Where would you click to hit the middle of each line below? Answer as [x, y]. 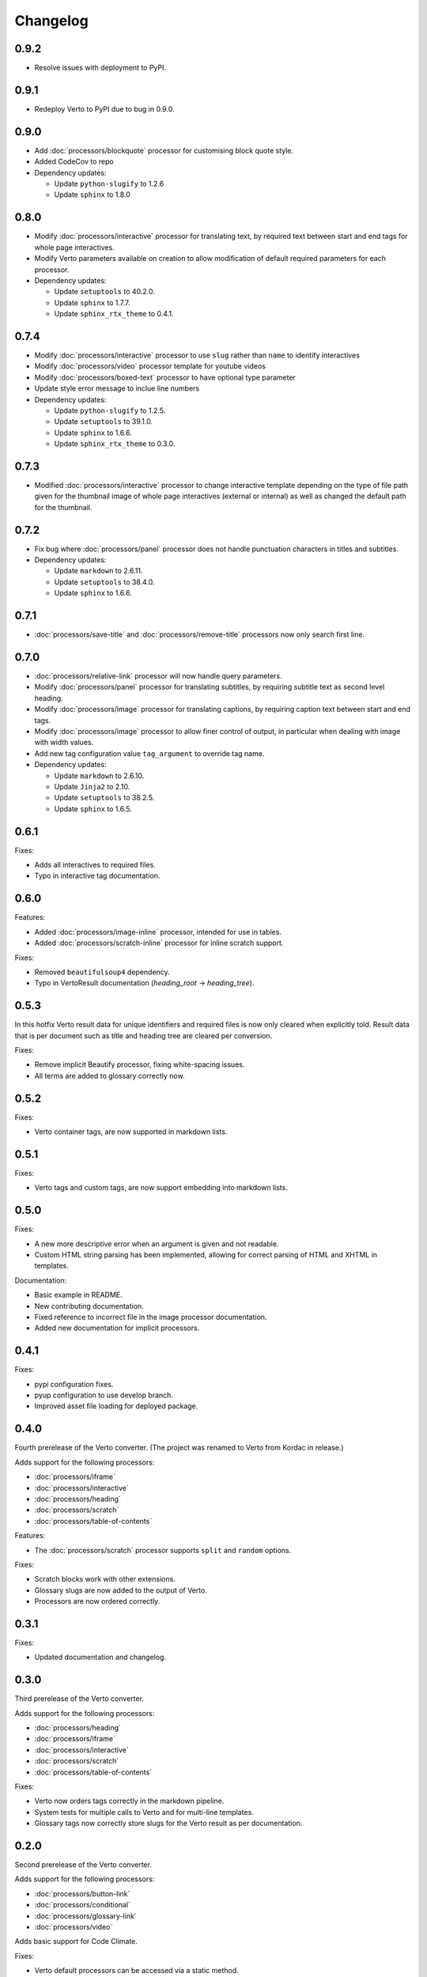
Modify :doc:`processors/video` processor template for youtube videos [150, 366]
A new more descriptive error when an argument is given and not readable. [157, 1244]
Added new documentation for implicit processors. [117, 1328]
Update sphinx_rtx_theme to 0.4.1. [114, 314]
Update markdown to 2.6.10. [99, 776]
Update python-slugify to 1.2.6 [109, 184]
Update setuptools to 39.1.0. [104, 421]
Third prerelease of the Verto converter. [79, 1699]
